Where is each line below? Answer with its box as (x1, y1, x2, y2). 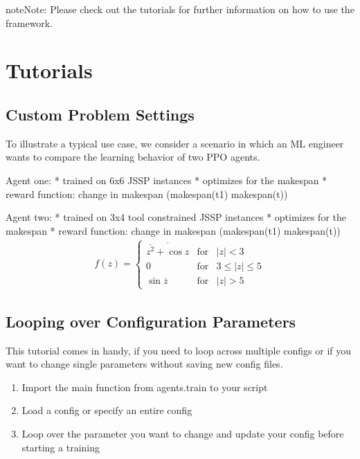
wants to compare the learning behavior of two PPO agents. (6, 150, 260, 164)
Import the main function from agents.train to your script (21, 379, 268, 394)
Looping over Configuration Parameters (6, 310, 296, 332)
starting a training (21, 440, 100, 454)
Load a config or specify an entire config (21, 403, 192, 417)
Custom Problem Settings (6, 103, 195, 125)
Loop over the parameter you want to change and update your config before (21, 426, 344, 441)
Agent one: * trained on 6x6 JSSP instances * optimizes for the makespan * (6, 172, 327, 187)
